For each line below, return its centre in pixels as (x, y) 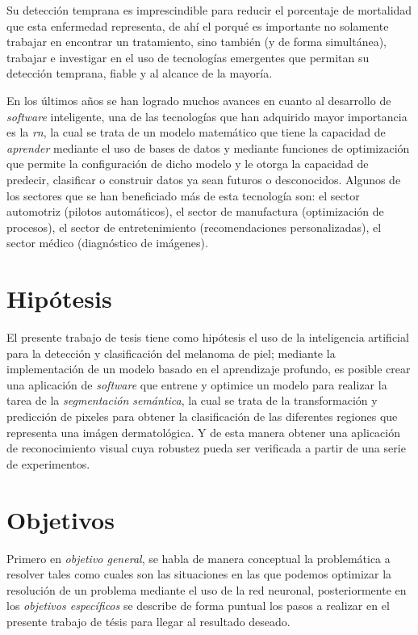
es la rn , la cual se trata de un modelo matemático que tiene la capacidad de (196, 132)
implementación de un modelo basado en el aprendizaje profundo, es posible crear (209, 369)
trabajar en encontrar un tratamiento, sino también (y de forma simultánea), (196, 42)
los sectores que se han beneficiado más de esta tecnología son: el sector (183, 195)
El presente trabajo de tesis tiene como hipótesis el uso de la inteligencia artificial (208, 337)
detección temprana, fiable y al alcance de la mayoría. (140, 73)
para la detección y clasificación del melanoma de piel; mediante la (171, 353)
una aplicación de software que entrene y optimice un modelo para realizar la (197, 384)
